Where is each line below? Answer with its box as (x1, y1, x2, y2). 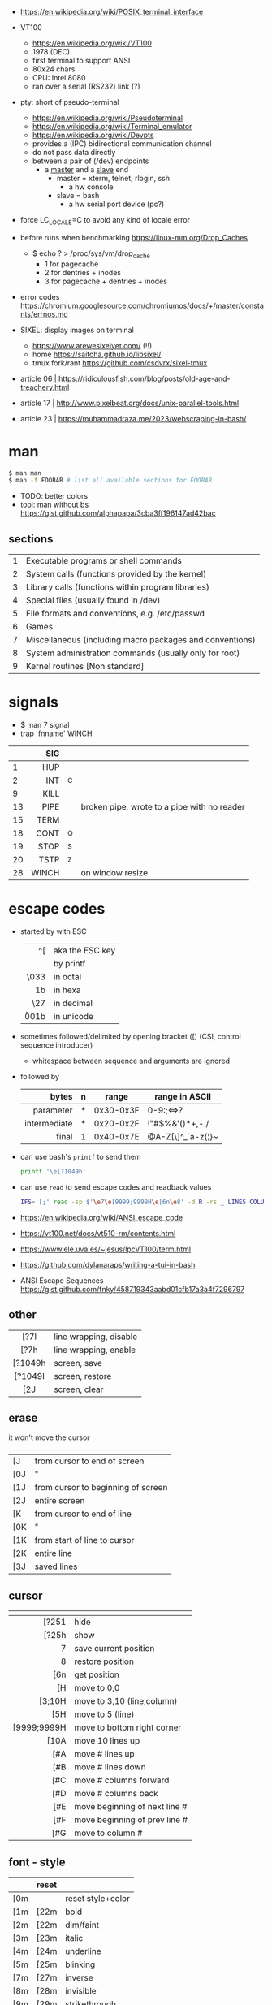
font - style (8, 1855, 67, 1869)
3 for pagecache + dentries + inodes (44, 276, 168, 286)
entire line (34, 1548, 73, 1559)
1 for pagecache (44, 259, 99, 269)
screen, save (54, 1357, 103, 1368)
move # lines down (74, 1761, 146, 1773)
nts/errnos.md (19, 309, 69, 319)
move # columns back (74, 1788, 158, 1800)
